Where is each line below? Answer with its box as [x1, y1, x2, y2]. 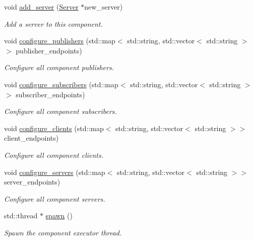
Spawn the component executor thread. [4, 227, 122, 237]
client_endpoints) [4, 133, 59, 143]
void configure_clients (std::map [4, 123, 104, 133]
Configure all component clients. [4, 149, 103, 160]
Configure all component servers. [4, 193, 105, 204]
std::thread [4, 210, 38, 221]
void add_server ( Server [4, 2, 79, 12]
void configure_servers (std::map [4, 166, 105, 177]
